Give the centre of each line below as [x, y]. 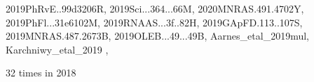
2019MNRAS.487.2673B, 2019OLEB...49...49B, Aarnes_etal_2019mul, [157, 36]
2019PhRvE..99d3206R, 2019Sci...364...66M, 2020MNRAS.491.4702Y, [155, 8]
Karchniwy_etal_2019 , [57, 49]
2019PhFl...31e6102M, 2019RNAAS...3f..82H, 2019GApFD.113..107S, [154, 22]
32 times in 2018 [41, 73]
